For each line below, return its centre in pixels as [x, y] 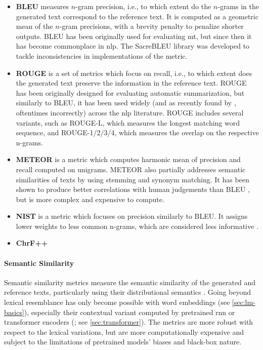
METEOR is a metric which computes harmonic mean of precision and [128, 159]
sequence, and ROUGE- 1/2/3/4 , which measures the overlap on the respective [137, 132]
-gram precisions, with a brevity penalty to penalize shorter [151, 26]
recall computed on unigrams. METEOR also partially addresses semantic [131, 169]
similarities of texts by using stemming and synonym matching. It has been [133, 179]
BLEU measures [42, 6]
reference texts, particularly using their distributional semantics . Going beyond [128, 292]
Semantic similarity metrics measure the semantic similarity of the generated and [130, 282]
